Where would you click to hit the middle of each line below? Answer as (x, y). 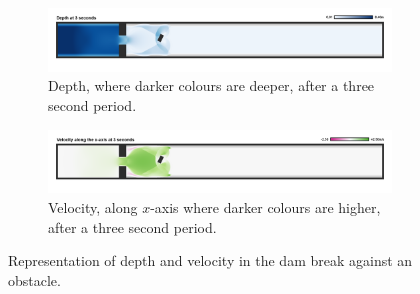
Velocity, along (93, 207)
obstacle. (34, 279)
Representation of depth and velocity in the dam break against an (210, 260)
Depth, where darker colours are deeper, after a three (211, 85)
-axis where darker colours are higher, (265, 207)
